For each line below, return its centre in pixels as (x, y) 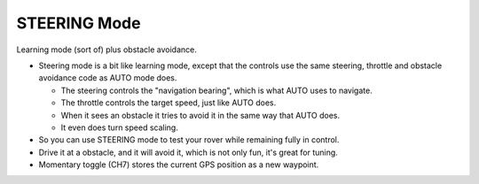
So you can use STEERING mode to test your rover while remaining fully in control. (189, 140)
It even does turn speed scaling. (120, 127)
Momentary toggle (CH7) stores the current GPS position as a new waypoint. (179, 165)
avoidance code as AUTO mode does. (108, 78)
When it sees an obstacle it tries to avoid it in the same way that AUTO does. (200, 115)
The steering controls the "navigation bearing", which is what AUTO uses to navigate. (216, 90)
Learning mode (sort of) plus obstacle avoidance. (106, 50)
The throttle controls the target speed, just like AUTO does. (169, 103)
